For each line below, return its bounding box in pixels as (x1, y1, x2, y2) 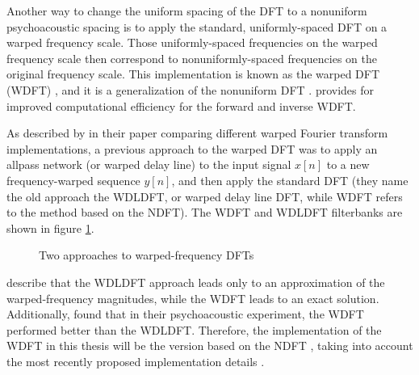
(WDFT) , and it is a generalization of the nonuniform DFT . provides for (6, 81, 374, 98)
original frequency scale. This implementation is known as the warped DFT (6, 65, 380, 82)
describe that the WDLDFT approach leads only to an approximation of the (6, 273, 385, 290)
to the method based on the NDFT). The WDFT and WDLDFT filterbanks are (6, 204, 403, 221)
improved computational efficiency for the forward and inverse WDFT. (6, 97, 356, 114)
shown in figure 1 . (6, 219, 94, 236)
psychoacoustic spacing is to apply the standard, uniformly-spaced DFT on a (6, 18, 388, 35)
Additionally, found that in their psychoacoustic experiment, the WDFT (6, 305, 364, 322)
